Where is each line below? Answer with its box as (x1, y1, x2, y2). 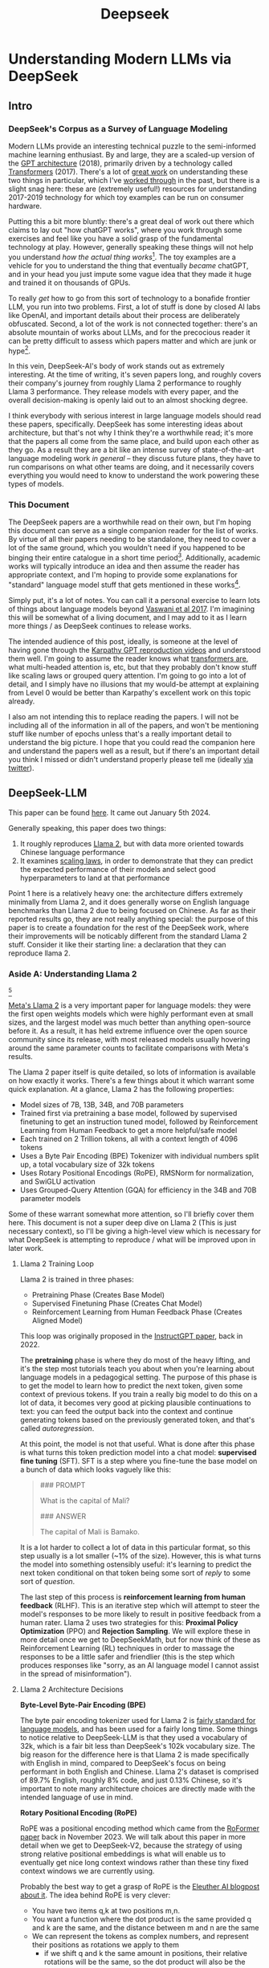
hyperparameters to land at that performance (19, 873, 170, 882)
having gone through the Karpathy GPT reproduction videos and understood (8, 645, 261, 654)
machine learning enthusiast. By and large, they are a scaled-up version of (8, 149, 255, 159)
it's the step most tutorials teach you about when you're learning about (19, 1363, 255, 1373)
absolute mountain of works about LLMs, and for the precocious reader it (8, 327, 251, 337)
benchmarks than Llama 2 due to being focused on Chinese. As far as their (8, 905, 257, 915)
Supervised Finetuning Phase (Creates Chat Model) (31, 1298, 202, 1308)
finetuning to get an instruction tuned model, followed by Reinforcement (19, 1117, 259, 1127)
